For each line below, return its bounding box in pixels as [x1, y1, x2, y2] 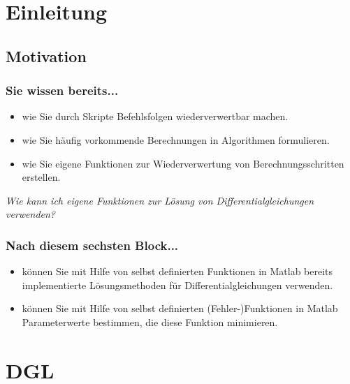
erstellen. [22, 170, 61, 184]
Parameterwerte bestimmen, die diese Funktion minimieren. [22, 314, 278, 329]
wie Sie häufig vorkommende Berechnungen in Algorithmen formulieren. [22, 132, 330, 147]
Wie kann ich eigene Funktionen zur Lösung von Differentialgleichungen [6, 193, 314, 207]
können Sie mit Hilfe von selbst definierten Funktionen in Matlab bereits [22, 264, 333, 279]
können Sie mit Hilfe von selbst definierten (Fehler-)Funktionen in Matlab [22, 301, 338, 316]
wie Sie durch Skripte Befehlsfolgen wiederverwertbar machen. [22, 109, 289, 124]
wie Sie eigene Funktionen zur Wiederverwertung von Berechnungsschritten [22, 156, 344, 170]
